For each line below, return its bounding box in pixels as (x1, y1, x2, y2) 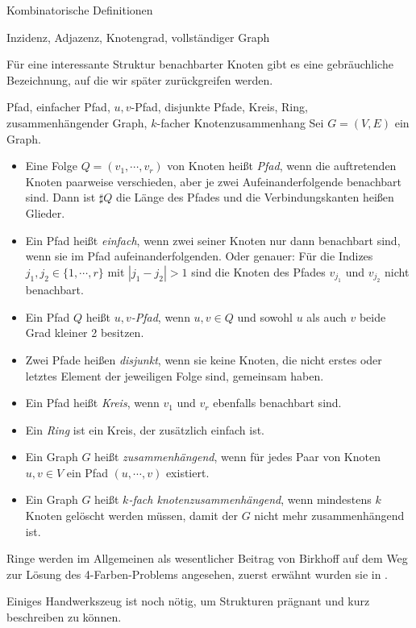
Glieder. (25, 204, 65, 221)
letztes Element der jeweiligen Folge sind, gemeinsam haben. (25, 367, 324, 384)
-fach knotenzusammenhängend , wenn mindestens (128, 491, 372, 508)
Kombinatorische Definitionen (6, 2, 153, 18)
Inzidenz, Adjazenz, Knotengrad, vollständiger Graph (6, 28, 270, 45)
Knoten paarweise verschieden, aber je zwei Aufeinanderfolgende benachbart (25, 173, 402, 189)
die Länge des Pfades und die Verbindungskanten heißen (115, 189, 394, 206)
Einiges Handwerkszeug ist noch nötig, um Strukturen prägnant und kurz (6, 593, 370, 609)
